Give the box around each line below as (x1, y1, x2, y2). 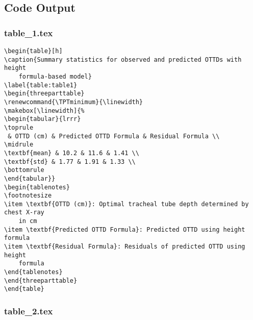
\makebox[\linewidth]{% (4, 107, 85, 114)
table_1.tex (4, 26, 53, 39)
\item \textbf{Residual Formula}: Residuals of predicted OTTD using (4, 243, 245, 251)
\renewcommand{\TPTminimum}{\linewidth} (4, 98, 143, 106)
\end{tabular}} (4, 175, 56, 182)
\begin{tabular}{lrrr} (4, 115, 81, 123)
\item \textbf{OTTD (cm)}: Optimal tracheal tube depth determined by (4, 200, 249, 208)
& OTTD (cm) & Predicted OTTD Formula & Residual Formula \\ (8, 132, 220, 140)
